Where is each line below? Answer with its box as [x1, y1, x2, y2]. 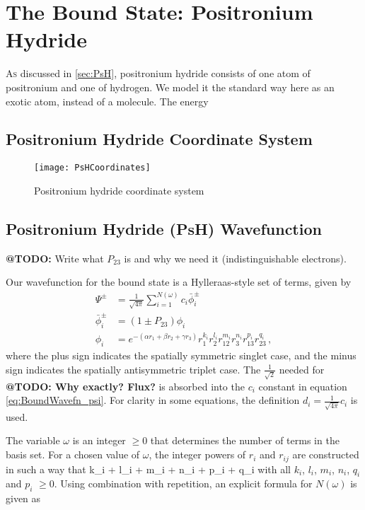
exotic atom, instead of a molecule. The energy [6, 93, 209, 108]
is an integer [72, 433, 126, 448]
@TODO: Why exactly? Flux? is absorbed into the [6, 378, 245, 393]
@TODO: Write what [6, 250, 104, 265]
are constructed [292, 447, 359, 462]
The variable [6, 433, 60, 448]
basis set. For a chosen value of [6, 447, 140, 462]
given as [6, 491, 41, 506]
